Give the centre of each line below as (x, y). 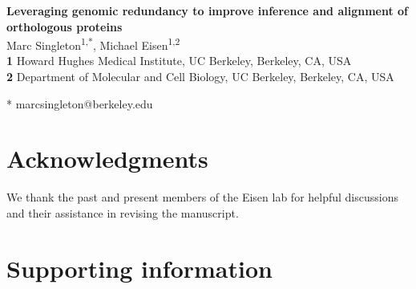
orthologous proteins (65, 26)
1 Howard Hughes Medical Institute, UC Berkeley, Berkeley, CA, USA (179, 61)
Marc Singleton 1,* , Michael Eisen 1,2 (93, 44)
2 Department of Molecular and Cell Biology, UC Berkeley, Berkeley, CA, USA (200, 77)
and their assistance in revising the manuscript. (123, 212)
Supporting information (139, 268)
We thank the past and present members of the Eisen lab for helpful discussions (202, 197)
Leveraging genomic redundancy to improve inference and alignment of (208, 10)
